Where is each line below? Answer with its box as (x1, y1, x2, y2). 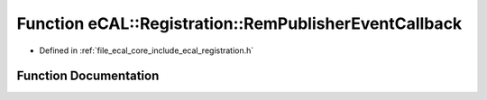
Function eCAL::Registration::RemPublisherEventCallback (16, 14, 463, 33)
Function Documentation (16, 68, 160, 84)
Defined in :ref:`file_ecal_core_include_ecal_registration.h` (39, 45, 254, 56)
